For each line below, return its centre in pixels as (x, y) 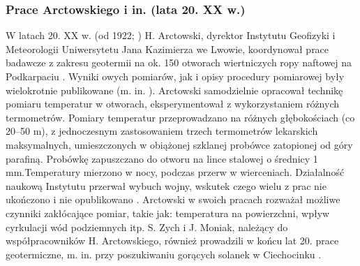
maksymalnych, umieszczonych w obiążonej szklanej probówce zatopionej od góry (179, 144)
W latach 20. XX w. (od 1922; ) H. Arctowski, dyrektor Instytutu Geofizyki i (171, 35)
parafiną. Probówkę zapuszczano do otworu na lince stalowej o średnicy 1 (162, 158)
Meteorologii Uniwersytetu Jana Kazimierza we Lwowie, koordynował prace (167, 49)
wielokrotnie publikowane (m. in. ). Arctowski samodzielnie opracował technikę (174, 90)
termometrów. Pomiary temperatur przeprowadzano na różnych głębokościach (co (180, 117)
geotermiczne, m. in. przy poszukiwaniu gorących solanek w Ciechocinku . (164, 254)
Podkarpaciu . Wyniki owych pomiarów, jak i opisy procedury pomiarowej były (175, 76)
